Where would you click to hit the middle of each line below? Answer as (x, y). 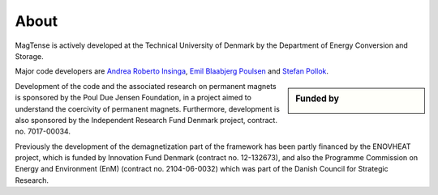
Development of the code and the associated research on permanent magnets (146, 86)
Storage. (29, 56)
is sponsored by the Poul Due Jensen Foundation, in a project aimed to (133, 98)
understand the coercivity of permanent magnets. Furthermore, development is (147, 108)
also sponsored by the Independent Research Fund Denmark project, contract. (146, 120)
